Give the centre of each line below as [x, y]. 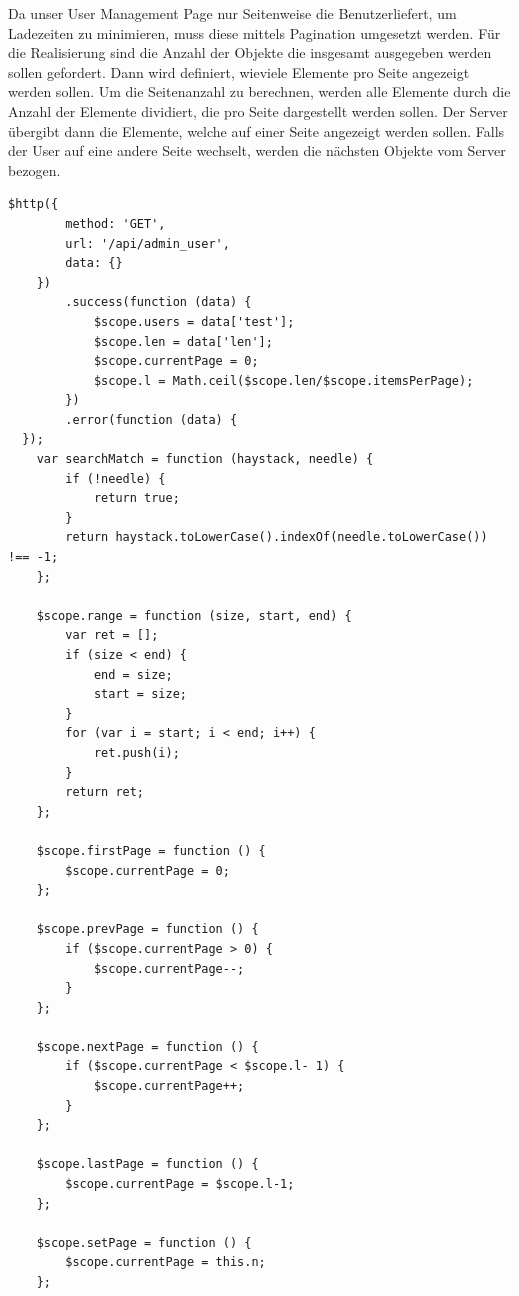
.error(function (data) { [151, 419]
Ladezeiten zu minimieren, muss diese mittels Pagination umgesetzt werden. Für [254, 32]
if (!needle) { [115, 478]
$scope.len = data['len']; [183, 341]
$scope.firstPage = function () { [151, 850]
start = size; [140, 694]
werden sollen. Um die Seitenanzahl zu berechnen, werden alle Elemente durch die [259, 91]
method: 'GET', [115, 223]
